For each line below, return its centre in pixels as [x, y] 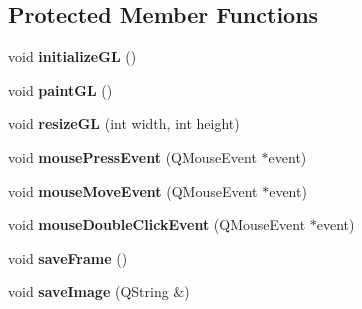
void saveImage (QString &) [99, 291]
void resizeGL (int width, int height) [124, 123]
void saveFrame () [68, 257]
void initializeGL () [72, 56]
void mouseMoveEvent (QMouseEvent [133, 190]
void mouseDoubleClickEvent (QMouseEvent [157, 224]
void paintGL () [60, 89]
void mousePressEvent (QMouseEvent [132, 156]
